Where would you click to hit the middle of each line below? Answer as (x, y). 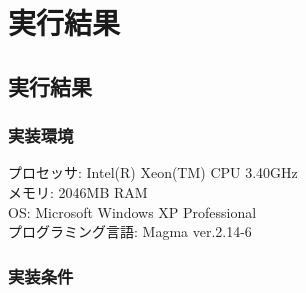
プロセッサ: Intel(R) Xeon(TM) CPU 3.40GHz (153, 172)
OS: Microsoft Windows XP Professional (132, 211)
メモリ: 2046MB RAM (78, 191)
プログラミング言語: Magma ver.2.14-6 (130, 231)
